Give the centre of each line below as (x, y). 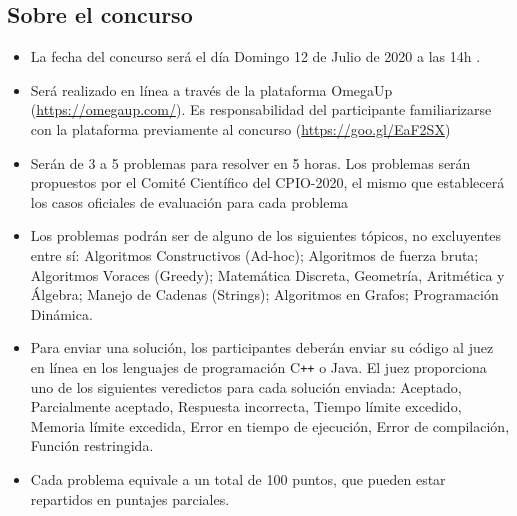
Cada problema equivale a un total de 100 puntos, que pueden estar (238, 478)
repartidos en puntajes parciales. (130, 498)
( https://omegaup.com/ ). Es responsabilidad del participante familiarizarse (261, 109)
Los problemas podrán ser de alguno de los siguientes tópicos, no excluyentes (266, 235)
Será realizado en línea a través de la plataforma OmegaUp (211, 89)
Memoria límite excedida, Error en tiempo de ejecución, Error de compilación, (270, 425)
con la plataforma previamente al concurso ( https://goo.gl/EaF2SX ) (240, 128)
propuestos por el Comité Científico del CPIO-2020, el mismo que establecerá (267, 182)
